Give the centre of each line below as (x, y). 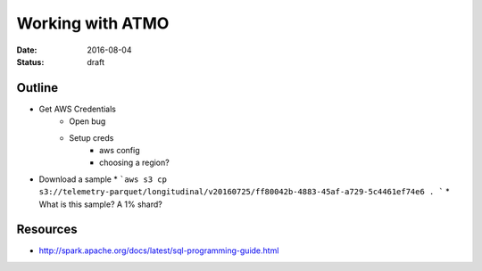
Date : (27, 50)
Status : (30, 62)
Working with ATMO (93, 23)
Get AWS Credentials (77, 109)
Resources (47, 230)
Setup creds (91, 137)
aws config (120, 151)
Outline (37, 88)
